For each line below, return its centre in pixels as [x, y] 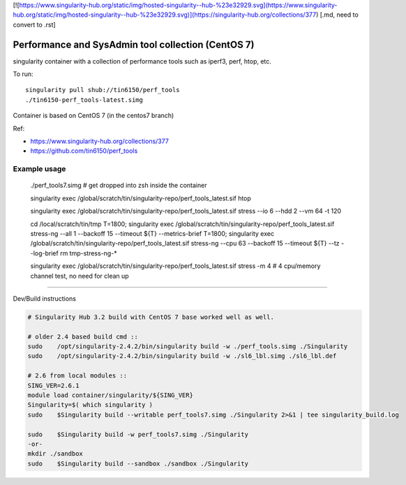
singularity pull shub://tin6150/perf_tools [103, 90]
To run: [23, 74]
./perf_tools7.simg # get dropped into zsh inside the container [119, 186]
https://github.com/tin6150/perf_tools [84, 151]
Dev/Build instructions [45, 298]
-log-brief [44, 253]
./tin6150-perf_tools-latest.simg [84, 100]
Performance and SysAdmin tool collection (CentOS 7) [134, 44]
